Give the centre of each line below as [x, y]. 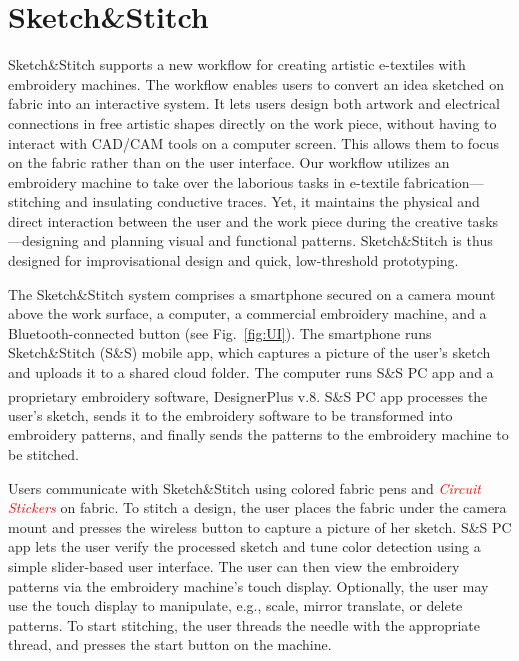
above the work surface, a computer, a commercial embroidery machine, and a [247, 313]
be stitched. [43, 454]
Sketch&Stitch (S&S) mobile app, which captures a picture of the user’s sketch [249, 352]
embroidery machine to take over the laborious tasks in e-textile [204, 181]
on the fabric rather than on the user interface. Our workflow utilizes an [229, 162]
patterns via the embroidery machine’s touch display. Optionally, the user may [248, 585]
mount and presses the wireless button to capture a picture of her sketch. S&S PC [260, 526]
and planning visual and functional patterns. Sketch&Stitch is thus [288, 240]
